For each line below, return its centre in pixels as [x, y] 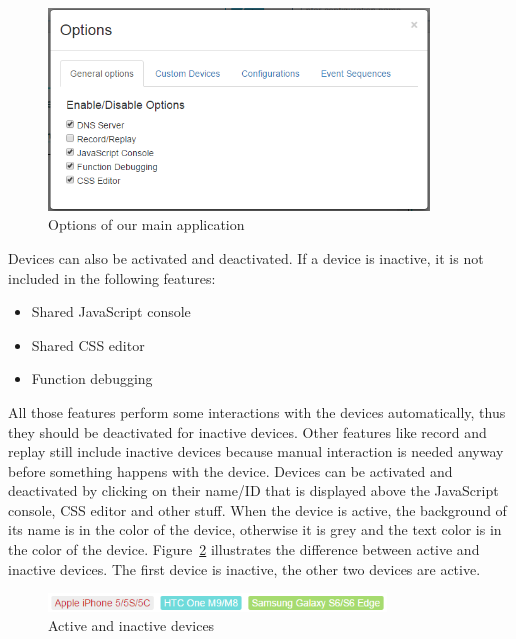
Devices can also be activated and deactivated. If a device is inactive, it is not [246, 257]
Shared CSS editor [88, 344]
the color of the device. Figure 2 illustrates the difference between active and [244, 549]
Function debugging [92, 378]
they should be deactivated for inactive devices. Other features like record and [247, 431]
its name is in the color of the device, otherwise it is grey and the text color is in [255, 529]
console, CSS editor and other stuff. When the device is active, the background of [257, 509]
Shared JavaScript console [111, 311]
